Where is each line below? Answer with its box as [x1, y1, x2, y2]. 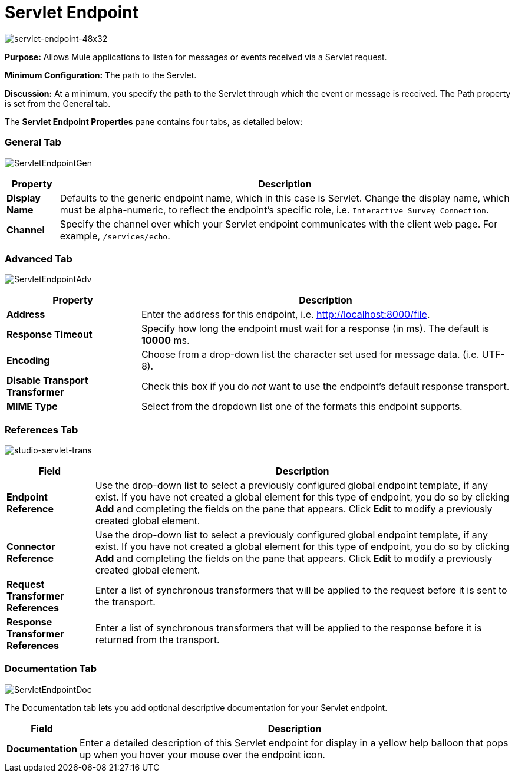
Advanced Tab [5, 252, 72, 265]
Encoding [6, 354, 50, 367]
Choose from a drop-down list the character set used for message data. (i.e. [141, 348, 480, 361]
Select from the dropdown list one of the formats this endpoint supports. [141, 400, 463, 413]
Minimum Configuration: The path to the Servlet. [5, 70, 197, 80]
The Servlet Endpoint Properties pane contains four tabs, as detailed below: [5, 116, 303, 127]
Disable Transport [6, 374, 88, 387]
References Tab [5, 423, 78, 436]
